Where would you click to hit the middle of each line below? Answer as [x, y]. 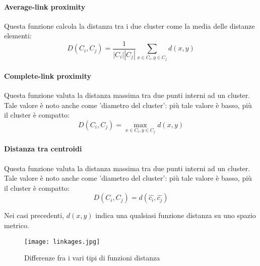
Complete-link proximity [48, 76]
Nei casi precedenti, [34, 215]
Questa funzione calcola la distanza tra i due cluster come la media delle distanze [129, 25]
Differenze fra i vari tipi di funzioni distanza [92, 258]
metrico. [17, 225]
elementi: [18, 36]
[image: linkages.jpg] [62, 242]
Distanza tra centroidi [43, 149]
